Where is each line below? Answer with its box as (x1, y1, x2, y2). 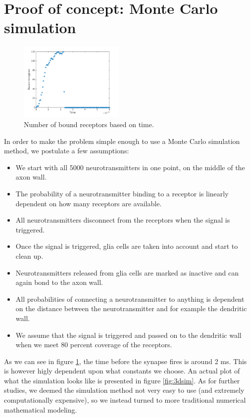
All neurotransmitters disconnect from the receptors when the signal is (15, 215, 230, 225)
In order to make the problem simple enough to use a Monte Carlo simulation (4, 136, 240, 146)
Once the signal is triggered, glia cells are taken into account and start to (15, 241, 238, 251)
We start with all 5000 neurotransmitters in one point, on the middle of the (15, 162, 245, 172)
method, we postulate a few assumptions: (4, 145, 129, 156)
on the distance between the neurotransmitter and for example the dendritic (15, 303, 247, 314)
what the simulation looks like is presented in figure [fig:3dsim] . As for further (4, 375, 240, 385)
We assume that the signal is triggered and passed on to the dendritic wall (15, 329, 242, 340)
